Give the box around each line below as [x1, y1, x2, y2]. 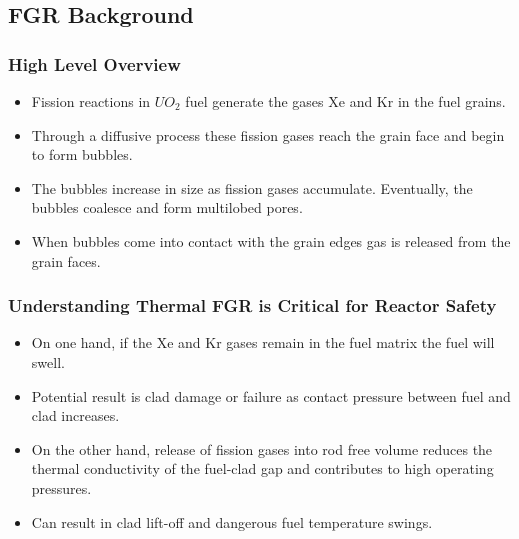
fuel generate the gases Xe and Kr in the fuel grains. [185, 91, 506, 111]
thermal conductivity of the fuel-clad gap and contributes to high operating [31, 458, 494, 479]
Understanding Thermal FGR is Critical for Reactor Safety [8, 293, 497, 318]
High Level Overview [8, 51, 181, 76]
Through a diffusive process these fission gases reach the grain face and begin [31, 124, 505, 145]
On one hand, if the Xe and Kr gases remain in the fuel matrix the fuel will [31, 332, 495, 353]
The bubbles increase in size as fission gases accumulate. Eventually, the [31, 177, 473, 198]
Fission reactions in [31, 91, 151, 111]
